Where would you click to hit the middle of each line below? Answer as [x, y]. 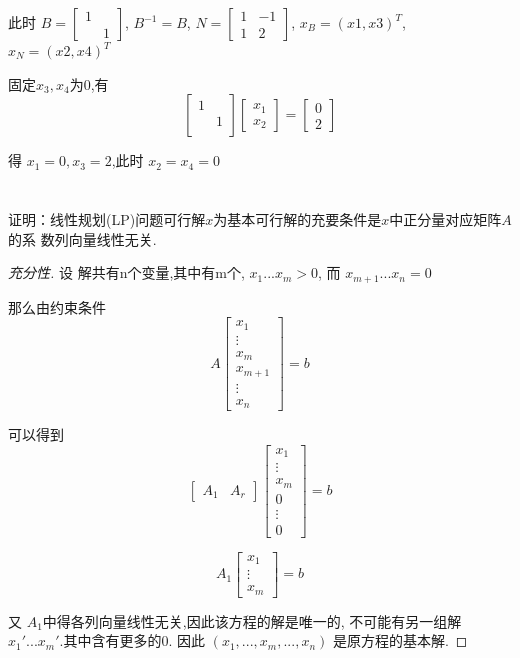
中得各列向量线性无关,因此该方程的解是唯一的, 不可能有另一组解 [252, 620]
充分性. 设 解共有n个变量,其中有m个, [126, 272]
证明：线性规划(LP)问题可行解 [107, 218]
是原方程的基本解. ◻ [400, 640]
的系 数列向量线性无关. [82, 238]
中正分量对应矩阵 [445, 218]
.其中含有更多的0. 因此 [132, 640]
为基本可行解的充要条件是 [297, 218]
